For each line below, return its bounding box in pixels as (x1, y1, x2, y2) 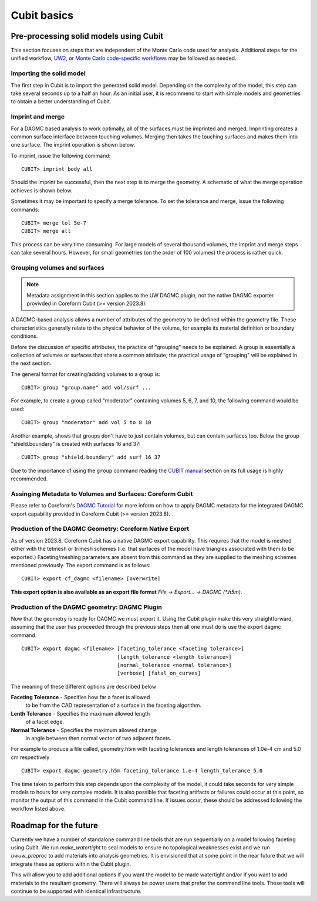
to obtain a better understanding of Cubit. (11, 98, 112, 105)
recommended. (11, 475, 48, 482)
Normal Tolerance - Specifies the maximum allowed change (11, 726, 157, 733)
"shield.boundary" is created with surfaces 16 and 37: (11, 441, 141, 448)
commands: (11, 206, 40, 213)
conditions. (11, 333, 38, 340)
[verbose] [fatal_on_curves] (117, 670, 201, 677)
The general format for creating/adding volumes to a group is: (11, 370, 161, 378)
